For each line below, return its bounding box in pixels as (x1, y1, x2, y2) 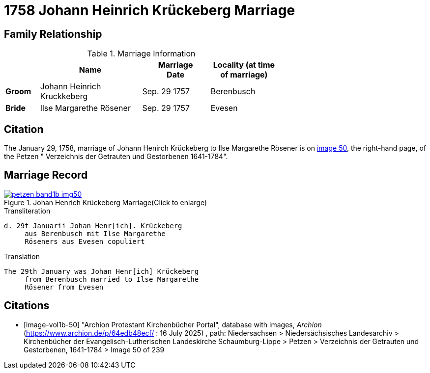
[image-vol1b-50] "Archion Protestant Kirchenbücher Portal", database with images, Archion (24, 320, 322, 329)
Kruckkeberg (40, 91, 88, 102)
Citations (4, 299, 50, 312)
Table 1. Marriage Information (87, 49, 196, 59)
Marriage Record (4, 169, 88, 182)
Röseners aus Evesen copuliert (25, 237, 145, 245)
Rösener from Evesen (25, 283, 104, 291)
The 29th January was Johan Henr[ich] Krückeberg (4, 267, 199, 275)
